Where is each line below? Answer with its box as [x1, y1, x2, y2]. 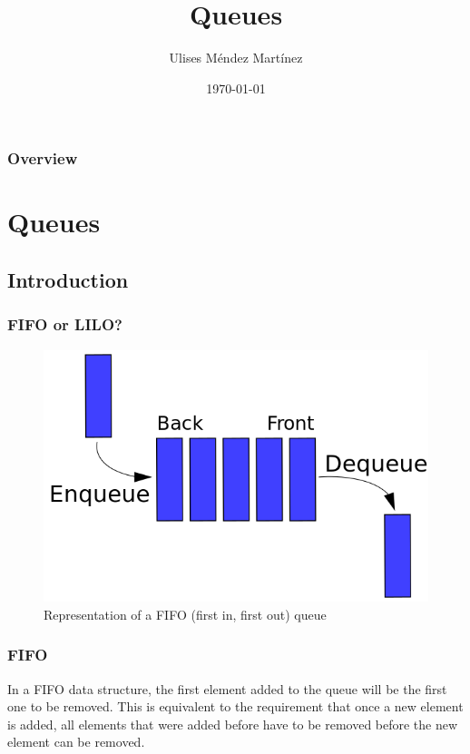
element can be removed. [7, 732, 145, 751]
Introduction [7, 266, 129, 293]
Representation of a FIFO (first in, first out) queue [44, 604, 327, 623]
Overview [7, 147, 78, 170]
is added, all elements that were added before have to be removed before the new [7, 714, 458, 733]
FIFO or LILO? [7, 313, 122, 336]
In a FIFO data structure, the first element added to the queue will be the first [7, 679, 447, 698]
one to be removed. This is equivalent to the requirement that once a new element [7, 697, 464, 716]
